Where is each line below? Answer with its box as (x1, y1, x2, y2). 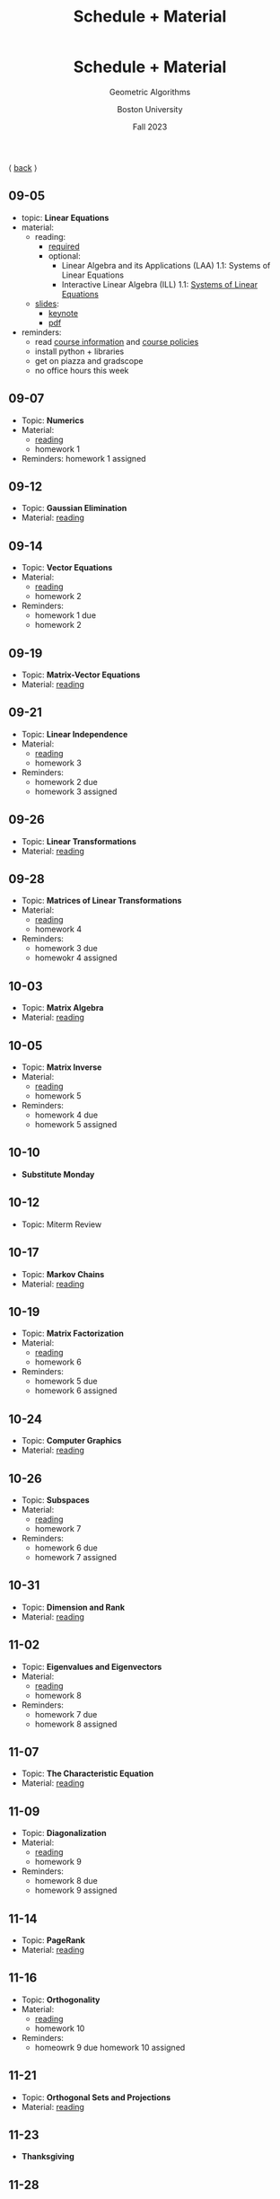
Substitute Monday (21, 1169, 95, 1179)
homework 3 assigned (34, 786, 118, 797)
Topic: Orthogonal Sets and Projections (21, 2091, 171, 2103)
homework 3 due (34, 943, 98, 954)
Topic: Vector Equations (21, 562, 113, 573)
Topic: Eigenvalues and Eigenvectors (21, 1661, 162, 1672)
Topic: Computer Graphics (21, 1435, 122, 1446)
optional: (48, 250, 82, 261)
